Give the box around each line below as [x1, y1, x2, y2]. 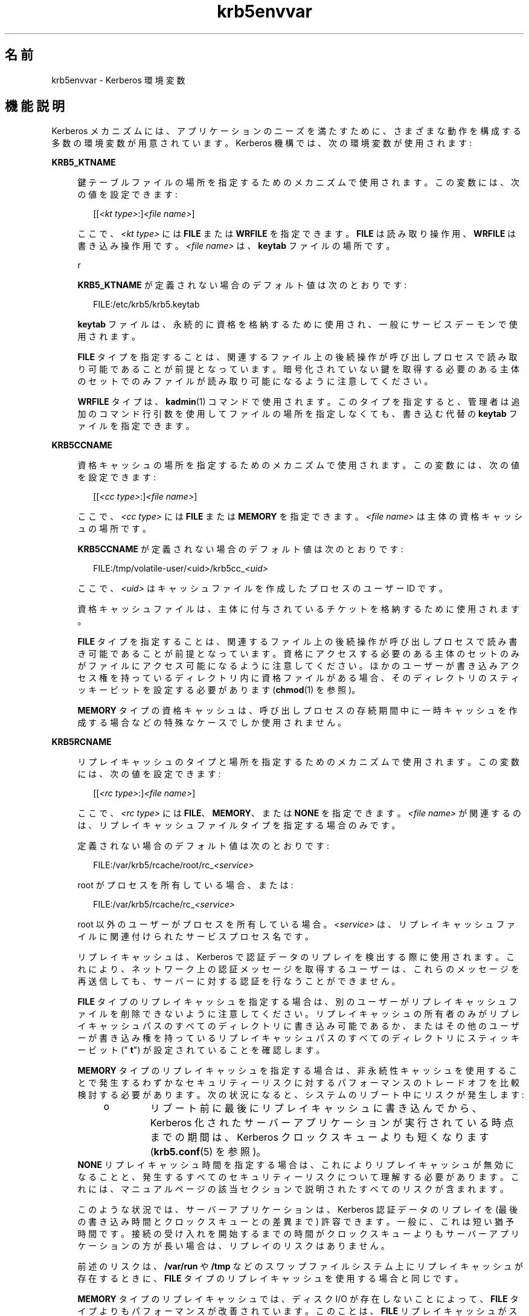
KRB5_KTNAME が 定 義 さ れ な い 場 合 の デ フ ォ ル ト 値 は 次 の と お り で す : [77, 280, 407, 291]
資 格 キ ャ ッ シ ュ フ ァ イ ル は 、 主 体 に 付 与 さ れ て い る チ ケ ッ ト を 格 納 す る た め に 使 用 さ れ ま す [77, 604, 519, 614]
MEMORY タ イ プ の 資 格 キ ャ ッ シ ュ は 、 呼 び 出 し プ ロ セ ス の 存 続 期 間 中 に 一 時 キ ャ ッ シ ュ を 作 [77, 705, 518, 716]
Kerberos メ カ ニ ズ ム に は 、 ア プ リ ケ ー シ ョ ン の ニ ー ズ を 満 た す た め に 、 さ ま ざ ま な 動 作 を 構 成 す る [51, 126, 521, 137]
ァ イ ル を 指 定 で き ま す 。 [77, 421, 194, 431]
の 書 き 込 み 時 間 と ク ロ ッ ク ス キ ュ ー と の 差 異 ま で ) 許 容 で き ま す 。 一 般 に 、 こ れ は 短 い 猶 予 [77, 1216, 514, 1227]
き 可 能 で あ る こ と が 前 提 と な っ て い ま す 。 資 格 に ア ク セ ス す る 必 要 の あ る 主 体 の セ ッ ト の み [77, 648, 519, 659]
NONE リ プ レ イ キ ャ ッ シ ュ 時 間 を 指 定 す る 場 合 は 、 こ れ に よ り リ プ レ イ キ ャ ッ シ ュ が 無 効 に [77, 1160, 514, 1170]
